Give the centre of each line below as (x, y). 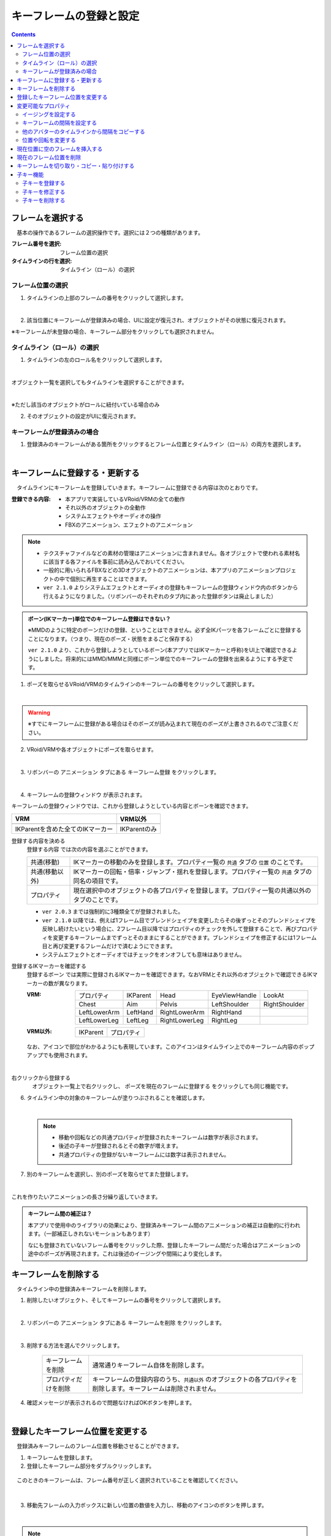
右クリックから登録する (41, 1078)
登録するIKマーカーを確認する (49, 966)
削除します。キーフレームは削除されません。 (156, 1389)
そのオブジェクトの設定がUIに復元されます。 (83, 416)
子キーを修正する (44, 192)
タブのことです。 (97, 900)
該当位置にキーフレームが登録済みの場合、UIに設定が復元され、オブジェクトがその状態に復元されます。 (158, 320)
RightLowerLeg (182, 1020)
